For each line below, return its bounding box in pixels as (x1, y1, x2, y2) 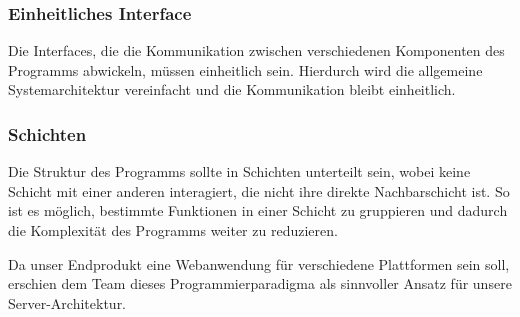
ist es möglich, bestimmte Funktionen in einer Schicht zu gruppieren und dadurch (8, 200, 508, 221)
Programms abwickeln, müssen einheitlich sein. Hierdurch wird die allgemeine (8, 59, 483, 80)
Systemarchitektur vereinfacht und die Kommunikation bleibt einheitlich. (8, 79, 456, 100)
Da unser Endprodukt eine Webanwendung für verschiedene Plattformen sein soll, (8, 253, 510, 274)
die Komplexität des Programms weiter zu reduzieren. (8, 220, 338, 240)
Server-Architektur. (8, 292, 127, 313)
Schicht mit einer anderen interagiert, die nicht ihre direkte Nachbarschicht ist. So (8, 180, 510, 201)
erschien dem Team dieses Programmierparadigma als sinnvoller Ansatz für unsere (8, 273, 512, 294)
